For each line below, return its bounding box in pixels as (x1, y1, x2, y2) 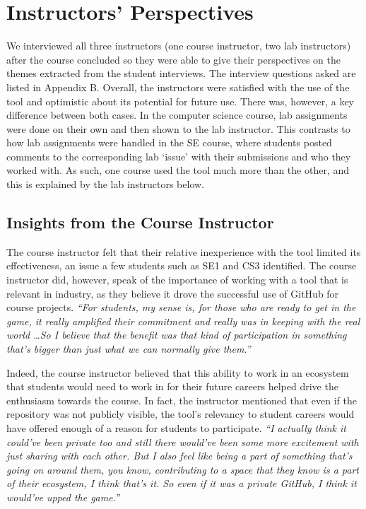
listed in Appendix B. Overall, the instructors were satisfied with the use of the (6, 79, 350, 94)
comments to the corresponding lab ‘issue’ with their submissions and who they (6, 148, 351, 163)
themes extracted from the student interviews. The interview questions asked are (6, 66, 356, 81)
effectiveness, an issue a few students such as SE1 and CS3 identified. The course (6, 258, 357, 273)
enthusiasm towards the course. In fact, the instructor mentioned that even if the (6, 392, 357, 407)
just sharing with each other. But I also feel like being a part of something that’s (6, 448, 353, 463)
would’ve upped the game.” (6, 489, 120, 504)
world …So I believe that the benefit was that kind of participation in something (6, 327, 347, 342)
